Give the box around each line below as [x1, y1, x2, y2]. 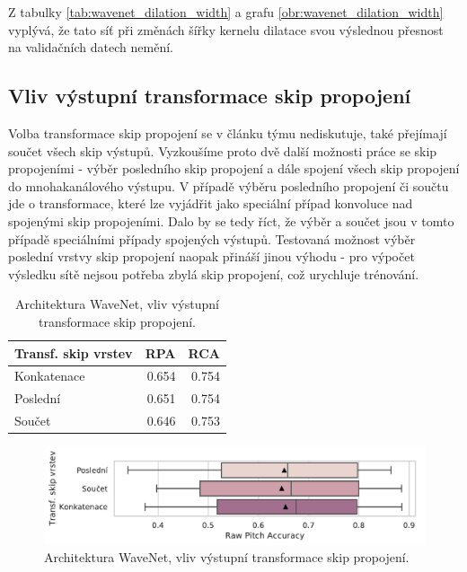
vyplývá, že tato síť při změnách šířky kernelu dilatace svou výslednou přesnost [8, 20, 444, 39]
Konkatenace [14, 366, 85, 385]
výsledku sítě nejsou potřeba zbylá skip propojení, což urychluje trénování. [8, 264, 419, 283]
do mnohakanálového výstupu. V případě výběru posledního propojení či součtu [8, 176, 449, 195]
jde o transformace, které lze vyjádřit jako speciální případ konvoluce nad [8, 194, 413, 213]
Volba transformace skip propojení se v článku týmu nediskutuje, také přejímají [8, 123, 447, 142]
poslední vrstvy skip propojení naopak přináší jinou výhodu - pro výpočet [8, 247, 415, 266]
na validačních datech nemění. [8, 38, 173, 57]
